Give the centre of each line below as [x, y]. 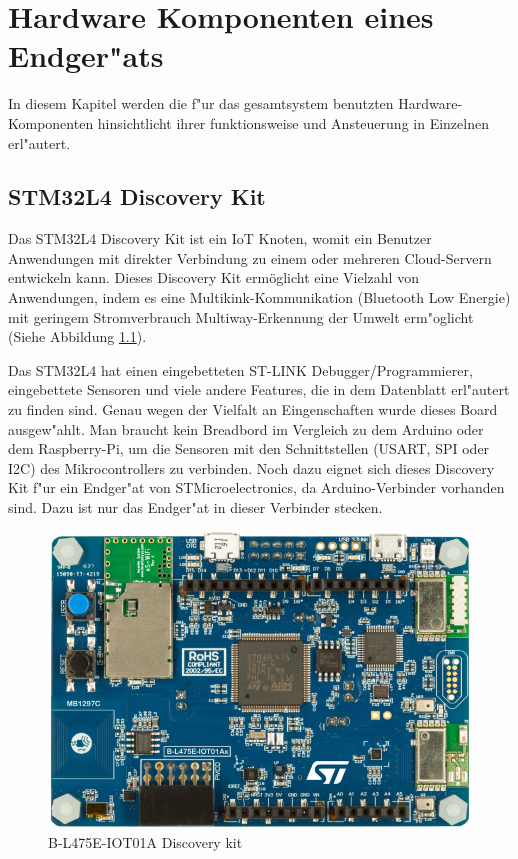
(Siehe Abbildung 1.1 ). [77, 336]
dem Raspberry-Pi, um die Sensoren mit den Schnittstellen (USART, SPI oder [249, 448]
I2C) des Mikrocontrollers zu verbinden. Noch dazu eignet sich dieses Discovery [251, 467]
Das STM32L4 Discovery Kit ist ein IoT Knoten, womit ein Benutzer [220, 238]
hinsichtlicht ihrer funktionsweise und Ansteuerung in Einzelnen [293, 122]
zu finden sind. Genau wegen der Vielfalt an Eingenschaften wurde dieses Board [253, 409]
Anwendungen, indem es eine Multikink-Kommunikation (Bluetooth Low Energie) [259, 297]
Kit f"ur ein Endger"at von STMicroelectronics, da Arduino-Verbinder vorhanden [256, 487]
